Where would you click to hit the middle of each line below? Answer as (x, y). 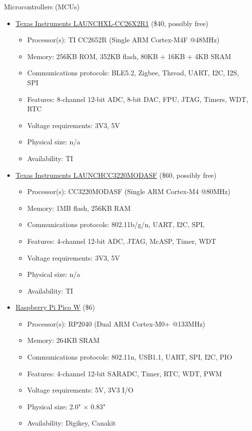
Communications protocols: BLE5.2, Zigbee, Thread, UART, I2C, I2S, (133, 73)
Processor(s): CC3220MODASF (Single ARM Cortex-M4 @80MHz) (129, 191)
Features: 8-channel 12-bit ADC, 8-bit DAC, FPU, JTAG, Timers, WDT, (138, 99)
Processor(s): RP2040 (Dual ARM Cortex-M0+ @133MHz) (116, 323)
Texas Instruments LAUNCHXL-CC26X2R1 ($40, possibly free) (112, 23)
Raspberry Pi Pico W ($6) (55, 307)
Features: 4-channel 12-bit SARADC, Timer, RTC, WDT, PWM (125, 373)
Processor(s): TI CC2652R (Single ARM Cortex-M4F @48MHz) (123, 40)
